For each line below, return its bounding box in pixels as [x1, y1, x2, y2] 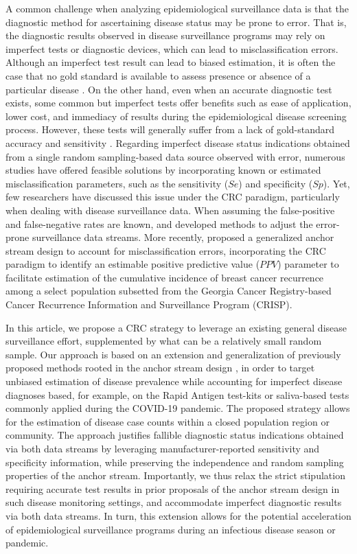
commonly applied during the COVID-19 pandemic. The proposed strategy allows [5, 401, 350, 415]
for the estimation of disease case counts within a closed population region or [5, 414, 330, 428]
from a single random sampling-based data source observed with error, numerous [5, 149, 345, 163]
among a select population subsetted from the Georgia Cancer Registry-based [5, 284, 332, 298]
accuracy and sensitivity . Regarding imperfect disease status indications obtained [5, 135, 350, 150]
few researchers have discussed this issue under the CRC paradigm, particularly [5, 189, 340, 204]
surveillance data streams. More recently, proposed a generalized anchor [32, 230, 334, 244]
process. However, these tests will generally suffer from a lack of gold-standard [5, 122, 335, 137]
